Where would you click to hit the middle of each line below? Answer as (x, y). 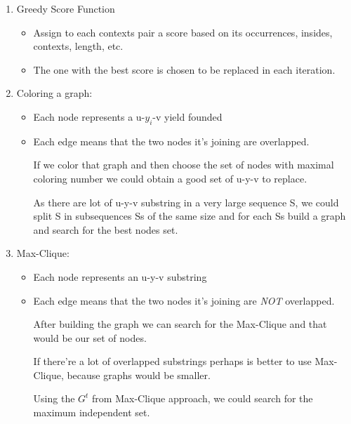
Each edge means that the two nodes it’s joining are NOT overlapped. (184, 300)
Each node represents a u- (89, 116)
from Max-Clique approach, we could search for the (203, 398)
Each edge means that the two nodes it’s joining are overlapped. (171, 141)
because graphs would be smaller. (139, 375)
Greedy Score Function (66, 8)
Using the (54, 398)
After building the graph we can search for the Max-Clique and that (180, 324)
